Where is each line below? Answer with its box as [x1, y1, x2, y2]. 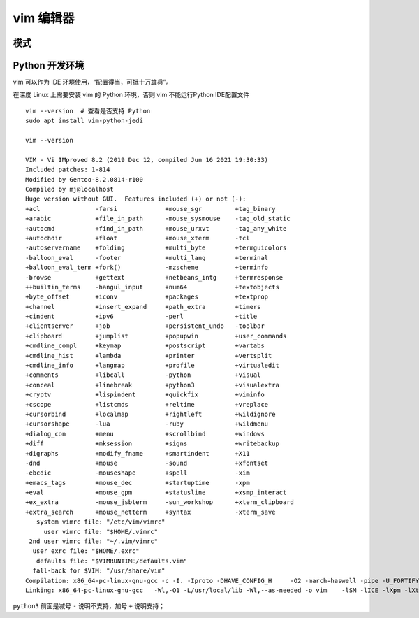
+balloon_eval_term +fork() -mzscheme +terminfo [25, 264, 269, 272]
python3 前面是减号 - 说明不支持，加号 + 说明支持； [13, 602, 166, 610]
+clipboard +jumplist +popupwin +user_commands [25, 332, 287, 340]
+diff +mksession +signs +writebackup [25, 440, 279, 447]
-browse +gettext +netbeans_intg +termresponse [25, 273, 284, 281]
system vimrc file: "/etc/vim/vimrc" [36, 518, 166, 526]
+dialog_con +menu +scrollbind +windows [25, 430, 265, 438]
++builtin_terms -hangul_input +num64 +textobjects [25, 283, 279, 291]
